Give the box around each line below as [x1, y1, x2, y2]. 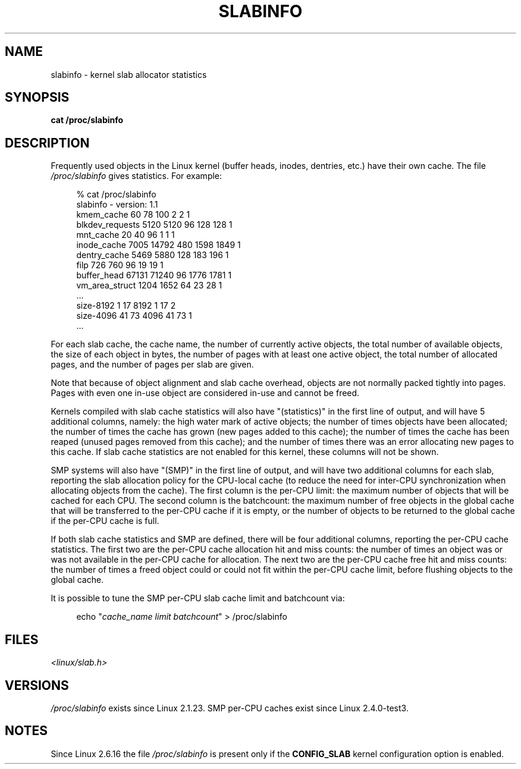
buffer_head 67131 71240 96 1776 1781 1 [76, 270, 232, 281]
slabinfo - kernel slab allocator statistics [51, 69, 207, 80]
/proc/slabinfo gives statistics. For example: [51, 171, 222, 181]
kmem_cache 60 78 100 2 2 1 [76, 209, 190, 220]
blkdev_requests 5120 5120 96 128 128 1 [76, 219, 233, 230]
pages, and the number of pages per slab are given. [51, 359, 254, 370]
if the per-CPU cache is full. [51, 516, 159, 526]
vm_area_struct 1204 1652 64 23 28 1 [76, 280, 222, 291]
